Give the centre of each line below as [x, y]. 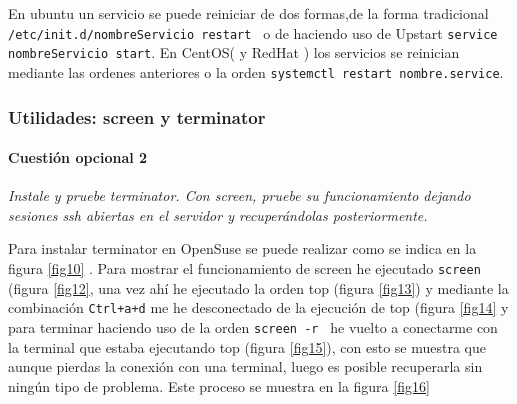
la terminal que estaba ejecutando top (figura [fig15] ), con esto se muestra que [247, 346]
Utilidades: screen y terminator [137, 116]
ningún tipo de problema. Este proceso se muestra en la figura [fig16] [219, 385]
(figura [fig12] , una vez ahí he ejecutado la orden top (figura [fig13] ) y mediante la [258, 287]
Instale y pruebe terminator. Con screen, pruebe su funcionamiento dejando [239, 195]
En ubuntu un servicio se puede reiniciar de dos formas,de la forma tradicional [248, 13]
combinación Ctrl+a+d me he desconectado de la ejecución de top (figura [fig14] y [258, 307]
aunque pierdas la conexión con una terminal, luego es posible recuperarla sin [245, 366]
